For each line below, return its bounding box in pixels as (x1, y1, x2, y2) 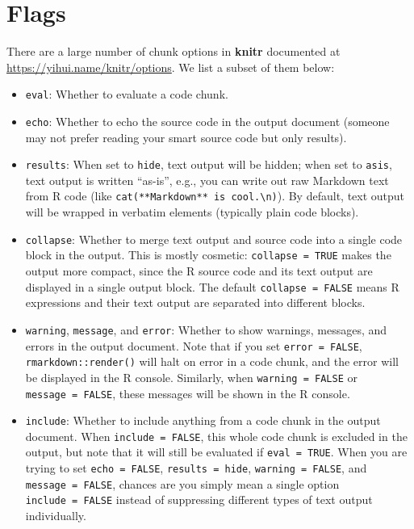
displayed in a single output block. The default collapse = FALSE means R (25, 278, 399, 295)
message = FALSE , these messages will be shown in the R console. (25, 384, 350, 401)
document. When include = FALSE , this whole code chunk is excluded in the (25, 427, 408, 444)
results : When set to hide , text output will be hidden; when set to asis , (25, 156, 392, 173)
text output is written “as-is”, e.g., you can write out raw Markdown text (25, 171, 389, 188)
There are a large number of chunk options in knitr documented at (6, 43, 341, 60)
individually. (25, 507, 86, 524)
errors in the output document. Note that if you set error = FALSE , (25, 337, 362, 354)
